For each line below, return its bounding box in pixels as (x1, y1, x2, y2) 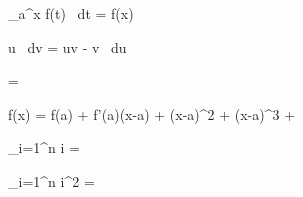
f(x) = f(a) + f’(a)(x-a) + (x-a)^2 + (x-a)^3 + (8, 103, 296, 124)
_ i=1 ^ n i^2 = (8, 170, 95, 191)
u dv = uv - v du (8, 36, 127, 57)
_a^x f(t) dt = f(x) (8, 3, 134, 23)
